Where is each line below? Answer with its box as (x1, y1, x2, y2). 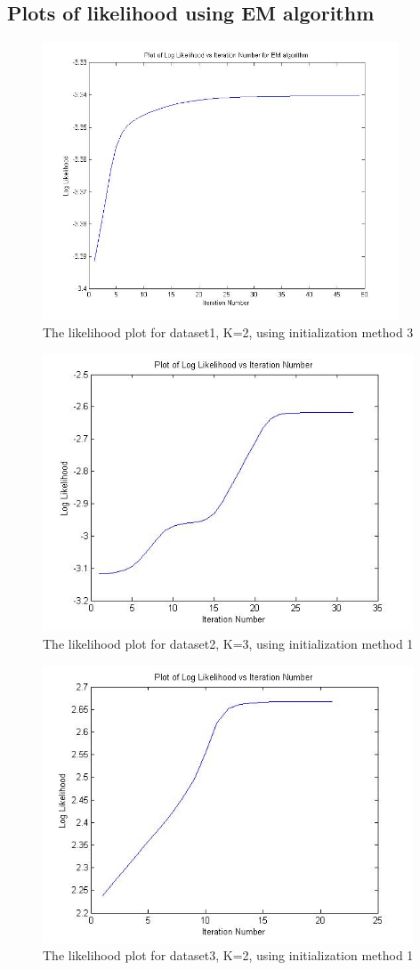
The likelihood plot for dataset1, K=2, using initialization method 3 (43, 322, 414, 341)
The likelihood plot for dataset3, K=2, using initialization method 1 (43, 946, 414, 965)
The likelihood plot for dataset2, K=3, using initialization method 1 (43, 634, 414, 652)
